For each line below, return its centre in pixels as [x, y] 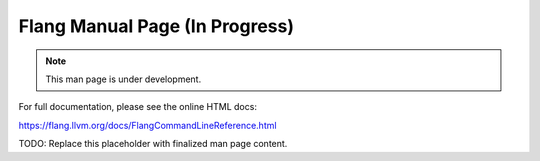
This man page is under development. [123, 79]
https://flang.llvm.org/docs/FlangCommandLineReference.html [147, 125]
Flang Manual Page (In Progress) [156, 26]
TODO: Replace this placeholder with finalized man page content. [153, 144]
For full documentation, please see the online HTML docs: [137, 107]
